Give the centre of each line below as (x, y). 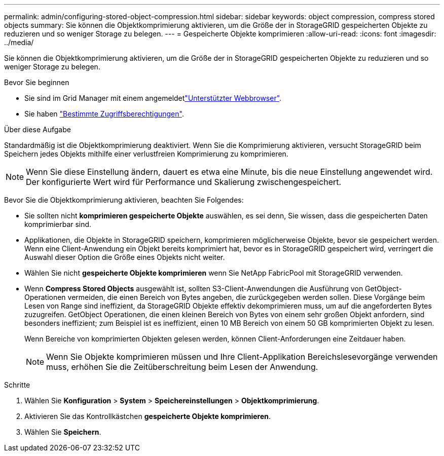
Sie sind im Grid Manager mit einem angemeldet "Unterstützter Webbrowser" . (153, 98)
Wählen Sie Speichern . (63, 432)
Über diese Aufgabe (38, 129)
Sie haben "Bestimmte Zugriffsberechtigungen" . (104, 114)
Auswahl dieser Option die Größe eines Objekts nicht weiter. (125, 257)
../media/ (19, 42)
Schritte (17, 385)
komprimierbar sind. (58, 224)
